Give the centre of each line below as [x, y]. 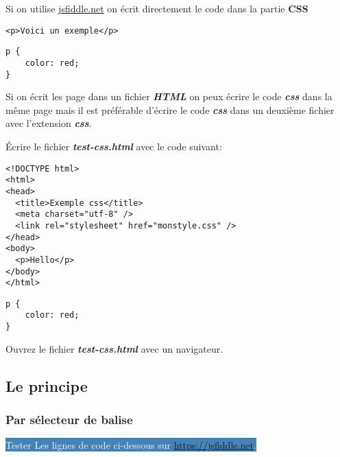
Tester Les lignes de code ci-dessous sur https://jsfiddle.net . [131, 445]
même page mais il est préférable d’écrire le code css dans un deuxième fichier [170, 109]
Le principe [47, 385]
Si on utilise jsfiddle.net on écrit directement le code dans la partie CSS [157, 8]
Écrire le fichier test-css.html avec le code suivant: [114, 146]
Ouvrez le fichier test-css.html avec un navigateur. [114, 348]
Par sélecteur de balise [69, 420]
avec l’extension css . [49, 123]
